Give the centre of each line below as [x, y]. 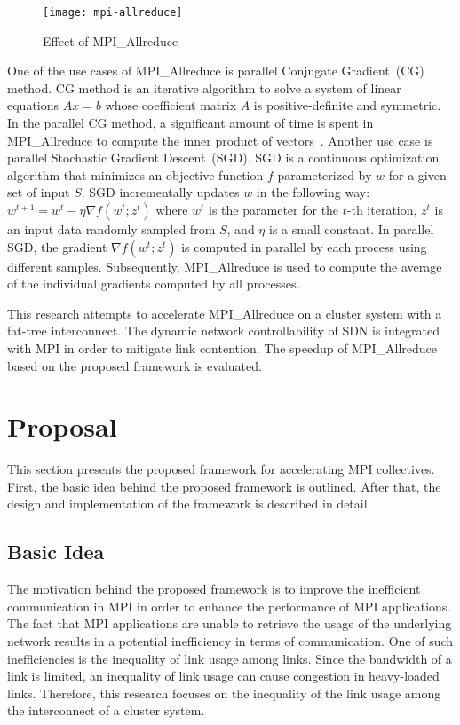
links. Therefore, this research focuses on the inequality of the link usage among [224, 693]
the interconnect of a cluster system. [106, 710]
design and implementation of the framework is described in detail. [189, 504]
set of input [39, 192]
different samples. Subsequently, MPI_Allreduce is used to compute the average [225, 266]
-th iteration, [382, 209]
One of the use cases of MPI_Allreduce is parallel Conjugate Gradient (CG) [216, 71]
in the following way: [313, 192]
